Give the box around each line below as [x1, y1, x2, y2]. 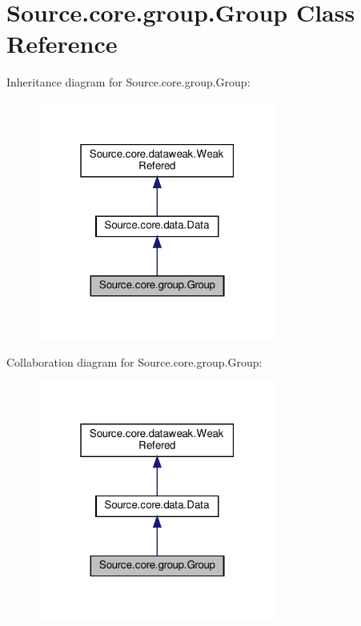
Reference [6, 27, 118, 60]
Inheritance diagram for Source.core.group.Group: [6, 74, 251, 90]
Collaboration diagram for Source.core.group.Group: [6, 353, 263, 370]
